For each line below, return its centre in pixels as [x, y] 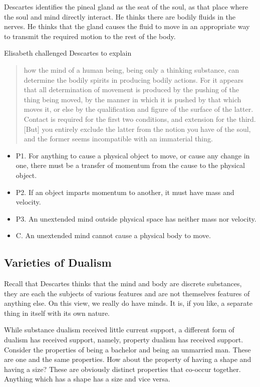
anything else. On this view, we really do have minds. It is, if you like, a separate [128, 303]
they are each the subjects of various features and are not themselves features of [127, 293]
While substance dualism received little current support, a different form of [119, 330]
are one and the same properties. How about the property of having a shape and [128, 359]
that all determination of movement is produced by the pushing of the [131, 89]
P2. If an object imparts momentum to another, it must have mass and [125, 192]
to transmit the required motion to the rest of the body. [90, 36]
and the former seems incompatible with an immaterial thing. [118, 139]
